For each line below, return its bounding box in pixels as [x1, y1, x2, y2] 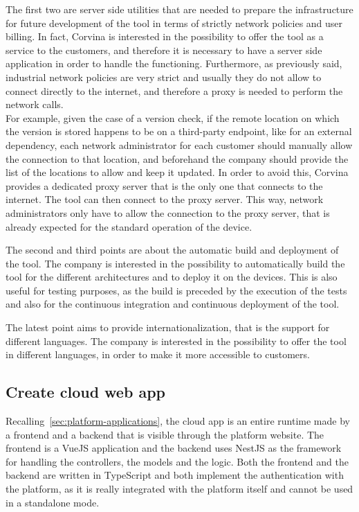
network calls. [6, 97, 64, 112]
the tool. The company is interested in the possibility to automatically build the [6, 256, 345, 270]
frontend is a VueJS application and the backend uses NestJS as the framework [6, 441, 342, 455]
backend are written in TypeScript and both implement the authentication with [6, 468, 344, 482]
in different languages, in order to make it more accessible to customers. [6, 347, 310, 362]
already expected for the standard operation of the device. [6, 219, 252, 233]
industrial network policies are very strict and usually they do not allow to [6, 69, 322, 84]
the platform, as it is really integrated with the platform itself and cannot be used [6, 482, 353, 496]
